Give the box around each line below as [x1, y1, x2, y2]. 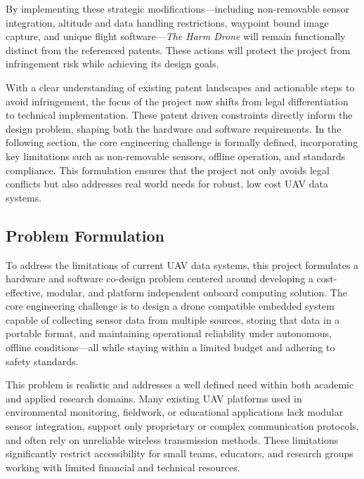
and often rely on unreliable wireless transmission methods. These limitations [6, 432, 339, 447]
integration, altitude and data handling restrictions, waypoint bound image [6, 15, 329, 29]
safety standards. [6, 353, 79, 368]
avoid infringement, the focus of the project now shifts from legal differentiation [6, 93, 349, 108]
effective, [6, 284, 44, 299]
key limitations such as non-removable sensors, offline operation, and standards [6, 148, 346, 163]
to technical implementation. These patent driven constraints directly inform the [6, 107, 353, 122]
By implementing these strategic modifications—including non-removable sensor [6, 1, 350, 15]
